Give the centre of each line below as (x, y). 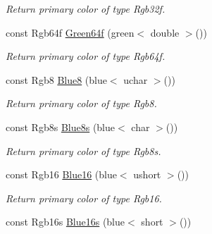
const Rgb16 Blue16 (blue (61, 174)
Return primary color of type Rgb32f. (86, 8)
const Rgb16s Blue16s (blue (66, 222)
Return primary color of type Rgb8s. (83, 150)
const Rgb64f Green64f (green (70, 32)
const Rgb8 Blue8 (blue (56, 79)
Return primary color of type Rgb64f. (86, 56)
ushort (147, 174)
